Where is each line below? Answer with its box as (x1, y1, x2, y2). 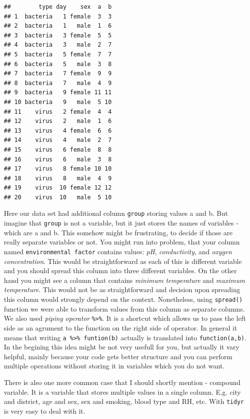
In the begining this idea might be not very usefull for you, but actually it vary (4, 342, 239, 352)
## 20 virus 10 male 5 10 (4, 193, 112, 201)
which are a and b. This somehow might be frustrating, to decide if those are (4, 227, 233, 237)
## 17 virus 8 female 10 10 (4, 165, 112, 173)
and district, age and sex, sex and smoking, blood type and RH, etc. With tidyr (4, 396, 244, 406)
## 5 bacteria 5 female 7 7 (4, 51, 112, 58)
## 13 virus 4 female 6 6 (4, 127, 112, 134)
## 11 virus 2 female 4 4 (4, 108, 112, 115)
